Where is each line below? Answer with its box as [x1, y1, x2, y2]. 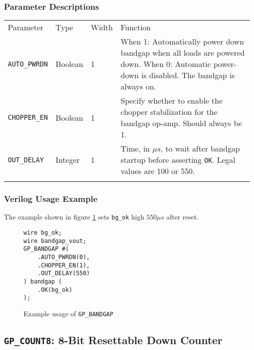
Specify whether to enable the [121, 95, 223, 107]
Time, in [121, 143, 150, 154]
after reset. [166, 212, 199, 222]
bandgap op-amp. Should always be [121, 117, 242, 129]
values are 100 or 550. [121, 165, 195, 177]
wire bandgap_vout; [23, 237, 86, 244]
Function [121, 22, 151, 33]
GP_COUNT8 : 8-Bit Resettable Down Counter [4, 332, 223, 348]
